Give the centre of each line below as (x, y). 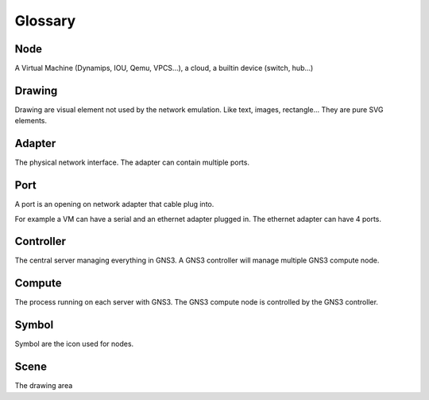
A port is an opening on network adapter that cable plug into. (114, 204)
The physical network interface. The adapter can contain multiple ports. (132, 162)
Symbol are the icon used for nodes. (74, 344)
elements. (31, 121)
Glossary (45, 21)
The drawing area (44, 386)
